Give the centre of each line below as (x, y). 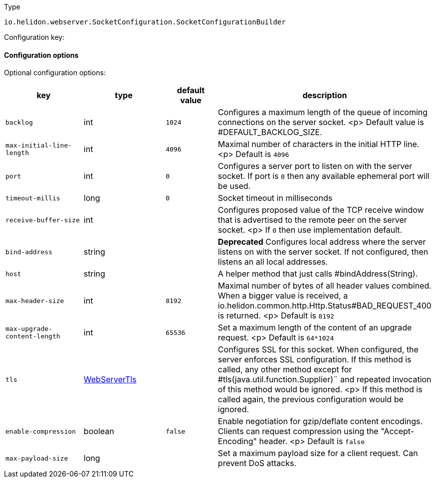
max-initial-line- (39, 146)
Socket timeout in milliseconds (275, 198)
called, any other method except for (285, 370)
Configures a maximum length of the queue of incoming (323, 112)
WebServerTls (110, 380)
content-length (33, 336)
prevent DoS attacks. (257, 463)
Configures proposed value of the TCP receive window (321, 210)
